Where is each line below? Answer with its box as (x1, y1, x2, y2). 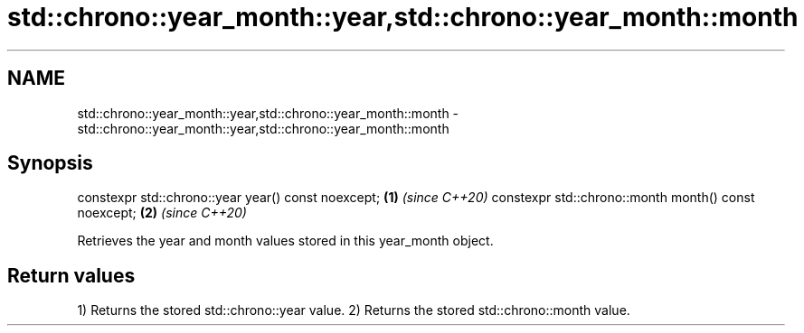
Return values (7, 264, 136, 287)
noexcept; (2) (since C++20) (77, 205, 247, 221)
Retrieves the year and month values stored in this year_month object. (77, 233, 494, 249)
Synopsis (7, 152, 93, 175)
